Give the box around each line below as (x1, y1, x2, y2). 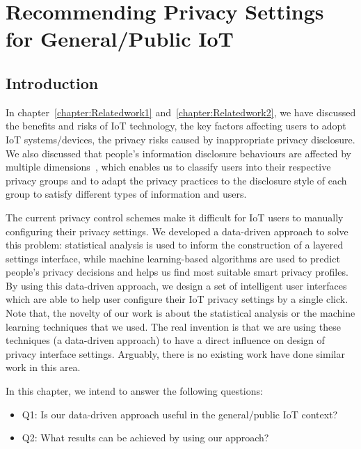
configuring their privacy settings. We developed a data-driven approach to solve (6, 223, 348, 238)
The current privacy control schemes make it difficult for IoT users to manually (6, 210, 344, 224)
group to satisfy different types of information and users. (6, 187, 247, 201)
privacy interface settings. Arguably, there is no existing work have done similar (6, 346, 345, 361)
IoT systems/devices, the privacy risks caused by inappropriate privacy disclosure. (6, 132, 355, 146)
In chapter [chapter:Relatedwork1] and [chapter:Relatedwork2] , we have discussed (6, 104, 356, 119)
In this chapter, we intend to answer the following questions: (6, 384, 263, 398)
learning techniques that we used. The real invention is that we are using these (6, 319, 341, 333)
